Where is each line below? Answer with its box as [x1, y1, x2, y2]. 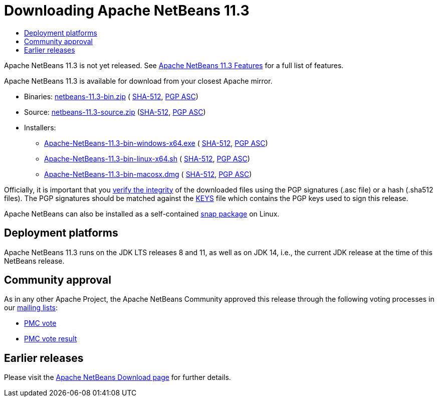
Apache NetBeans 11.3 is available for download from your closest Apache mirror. [4, 76, 273, 85]
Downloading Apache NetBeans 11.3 [4, 2, 250, 19]
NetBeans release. [4, 256, 65, 265]
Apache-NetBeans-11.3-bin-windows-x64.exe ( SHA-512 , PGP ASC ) [44, 138, 268, 147]
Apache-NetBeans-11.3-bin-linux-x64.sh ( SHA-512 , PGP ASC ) [44, 154, 250, 163]
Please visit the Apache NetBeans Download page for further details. [4, 373, 231, 382]
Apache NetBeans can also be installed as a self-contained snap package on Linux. [4, 209, 280, 218]
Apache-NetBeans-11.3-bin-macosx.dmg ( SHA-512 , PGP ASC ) [44, 169, 252, 178]
